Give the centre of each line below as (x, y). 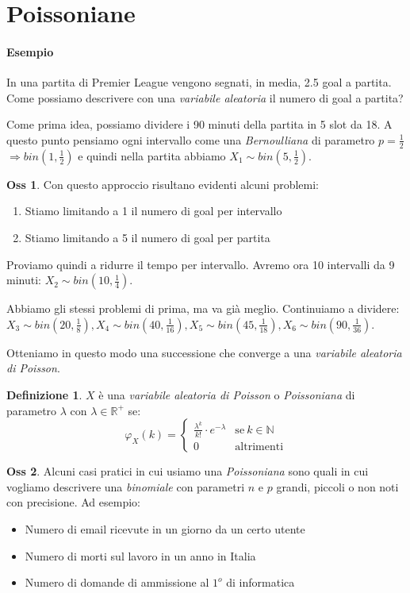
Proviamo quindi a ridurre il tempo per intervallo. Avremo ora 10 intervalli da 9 (201, 264)
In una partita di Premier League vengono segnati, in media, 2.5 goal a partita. (199, 82)
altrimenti (259, 447)
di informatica (261, 582)
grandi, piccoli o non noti (337, 486)
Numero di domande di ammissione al (117, 582)
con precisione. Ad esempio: (73, 502)
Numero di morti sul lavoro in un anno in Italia (140, 555)
